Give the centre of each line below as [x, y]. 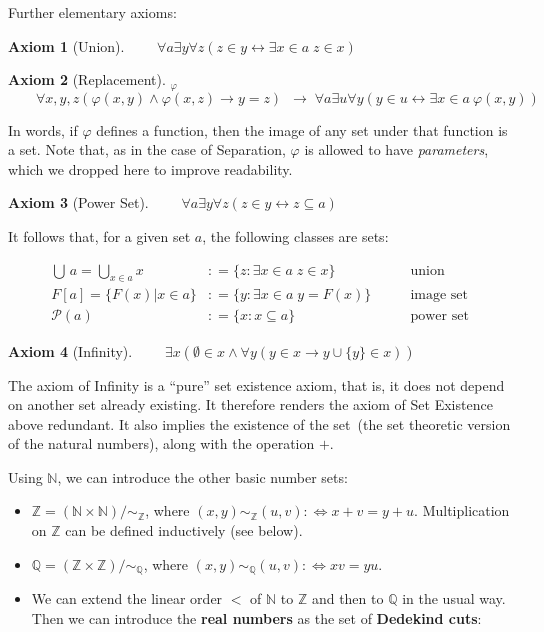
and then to [347, 598]
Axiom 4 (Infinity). [70, 350]
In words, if [43, 129]
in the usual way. [454, 598]
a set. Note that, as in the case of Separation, [147, 149]
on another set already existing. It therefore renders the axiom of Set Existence [250, 404]
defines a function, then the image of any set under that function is [302, 129]
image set [439, 295]
